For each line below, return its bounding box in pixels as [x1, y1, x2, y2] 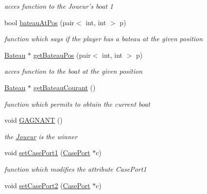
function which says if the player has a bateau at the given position [4, 33, 203, 44]
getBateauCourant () [33, 82, 96, 92]
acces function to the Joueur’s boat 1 [4, 1, 114, 11]
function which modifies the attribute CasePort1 [4, 163, 147, 174]
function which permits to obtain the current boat [4, 98, 151, 109]
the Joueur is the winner [4, 131, 78, 141]
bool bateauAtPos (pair [4, 17, 74, 27]
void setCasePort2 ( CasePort [4, 180, 90, 190]
